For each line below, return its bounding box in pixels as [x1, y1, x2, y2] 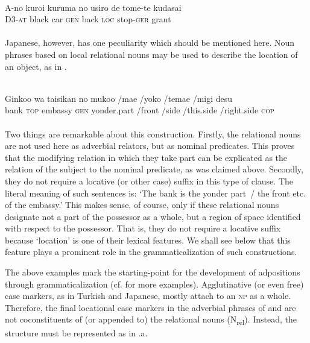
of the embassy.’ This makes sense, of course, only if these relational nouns [5, 198, 279, 211]
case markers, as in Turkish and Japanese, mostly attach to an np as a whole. [5, 289, 291, 302]
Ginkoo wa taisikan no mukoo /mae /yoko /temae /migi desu [5, 92, 233, 104]
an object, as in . [5, 60, 67, 72]
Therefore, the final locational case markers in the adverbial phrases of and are [5, 301, 296, 313]
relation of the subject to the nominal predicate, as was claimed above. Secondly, [5, 163, 303, 175]
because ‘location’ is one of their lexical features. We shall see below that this [5, 233, 291, 246]
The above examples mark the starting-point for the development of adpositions [5, 266, 300, 278]
